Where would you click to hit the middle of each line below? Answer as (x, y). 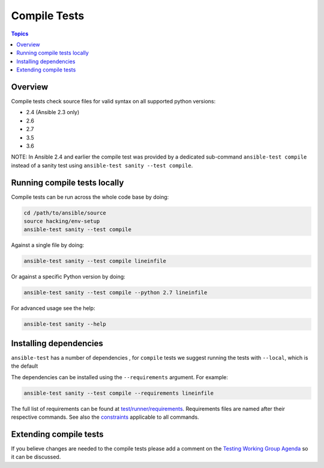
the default (25, 366)
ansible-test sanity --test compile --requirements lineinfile (119, 393)
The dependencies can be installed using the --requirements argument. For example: (119, 377)
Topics (20, 34)
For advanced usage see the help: (53, 308)
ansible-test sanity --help (65, 324)
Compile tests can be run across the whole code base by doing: (90, 197)
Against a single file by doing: (48, 245)
